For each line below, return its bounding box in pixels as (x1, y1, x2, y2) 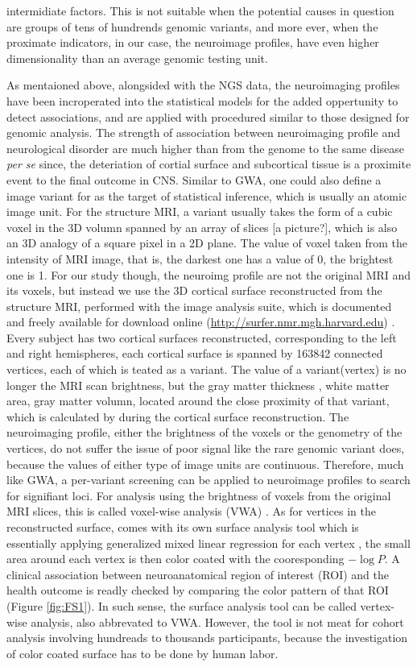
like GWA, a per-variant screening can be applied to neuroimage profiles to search (6, 471, 411, 488)
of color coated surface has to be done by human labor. (6, 644, 279, 661)
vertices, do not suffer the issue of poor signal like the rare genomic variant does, (6, 440, 405, 457)
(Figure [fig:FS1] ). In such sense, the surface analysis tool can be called (6, 597, 357, 614)
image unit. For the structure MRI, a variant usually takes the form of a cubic (6, 203, 393, 220)
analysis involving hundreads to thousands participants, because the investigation (6, 629, 408, 646)
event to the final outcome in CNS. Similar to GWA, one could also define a (6, 171, 382, 188)
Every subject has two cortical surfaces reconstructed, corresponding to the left (6, 329, 397, 346)
